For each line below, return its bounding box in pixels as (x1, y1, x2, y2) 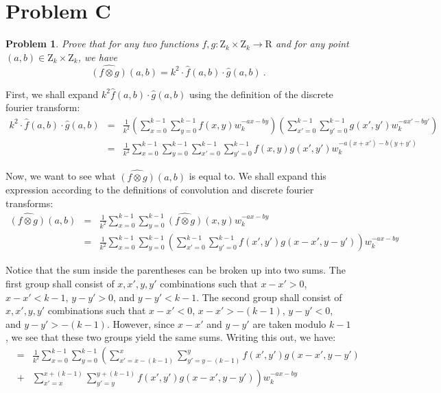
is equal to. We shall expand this (189, 169, 326, 183)
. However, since (106, 316, 175, 331)
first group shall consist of (5, 276, 115, 291)
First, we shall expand (5, 86, 99, 101)
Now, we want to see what (5, 169, 116, 183)
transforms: (5, 195, 53, 210)
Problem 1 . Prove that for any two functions (5, 36, 199, 51)
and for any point (275, 36, 349, 51)
